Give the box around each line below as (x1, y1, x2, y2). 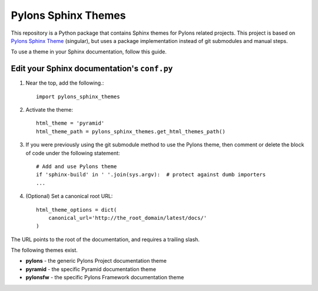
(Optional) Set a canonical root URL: (25, 193, 113, 200)
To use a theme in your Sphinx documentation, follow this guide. (11, 48, 167, 55)
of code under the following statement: (25, 149, 120, 156)
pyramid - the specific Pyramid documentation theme (25, 265, 156, 273)
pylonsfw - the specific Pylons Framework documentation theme (25, 274, 184, 281)
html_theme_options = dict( (36, 206, 117, 213)
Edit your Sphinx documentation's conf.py (11, 63, 173, 73)
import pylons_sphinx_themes (36, 93, 120, 100)
